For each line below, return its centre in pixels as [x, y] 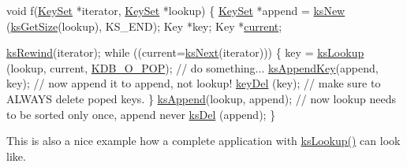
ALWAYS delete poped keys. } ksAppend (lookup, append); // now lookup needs [202, 98]
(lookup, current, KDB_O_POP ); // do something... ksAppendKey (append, [192, 67]
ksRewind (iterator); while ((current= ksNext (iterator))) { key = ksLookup [185, 52]
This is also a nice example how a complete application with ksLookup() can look [203, 141]
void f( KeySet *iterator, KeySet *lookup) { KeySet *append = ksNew [176, 10]
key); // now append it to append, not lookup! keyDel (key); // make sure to [194, 83]
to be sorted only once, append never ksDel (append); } [141, 114]
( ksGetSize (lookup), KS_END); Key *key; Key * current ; [144, 26]
